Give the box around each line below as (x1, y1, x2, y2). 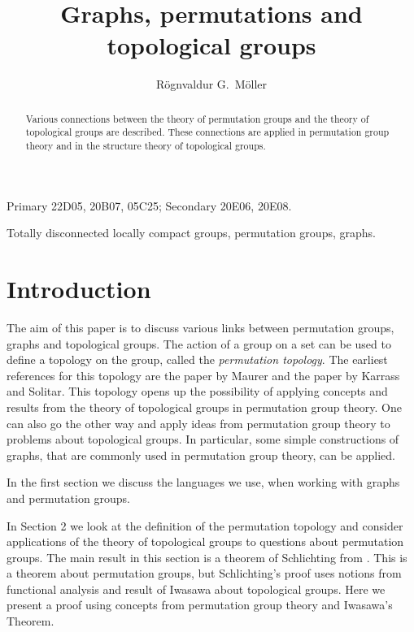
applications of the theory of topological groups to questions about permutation (7, 533, 404, 550)
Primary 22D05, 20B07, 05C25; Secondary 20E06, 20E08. (7, 197, 292, 214)
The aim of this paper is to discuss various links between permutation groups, (7, 318, 394, 335)
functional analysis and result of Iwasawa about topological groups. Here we (7, 580, 386, 597)
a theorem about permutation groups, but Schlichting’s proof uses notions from (7, 565, 402, 582)
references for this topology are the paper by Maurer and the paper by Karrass (7, 366, 400, 383)
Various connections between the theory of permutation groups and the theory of (25, 111, 369, 125)
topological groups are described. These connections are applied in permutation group (25, 125, 390, 139)
